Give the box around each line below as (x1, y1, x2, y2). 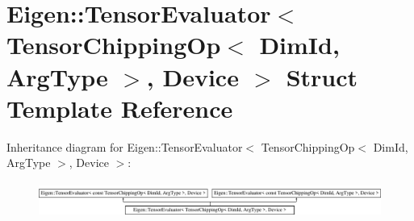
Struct (286, 60, 358, 93)
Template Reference (6, 91, 233, 124)
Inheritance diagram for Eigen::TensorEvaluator (6, 138, 243, 155)
